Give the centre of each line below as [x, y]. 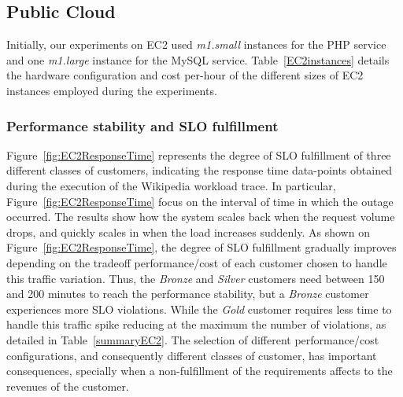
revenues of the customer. [68, 386]
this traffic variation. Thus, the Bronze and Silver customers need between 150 [196, 278]
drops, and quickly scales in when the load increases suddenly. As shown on [188, 232]
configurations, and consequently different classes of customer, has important [192, 355]
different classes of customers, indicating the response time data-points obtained [199, 170]
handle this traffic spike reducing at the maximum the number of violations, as [196, 324]
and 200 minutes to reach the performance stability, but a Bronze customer [188, 294]
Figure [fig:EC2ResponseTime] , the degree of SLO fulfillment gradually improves [201, 247]
